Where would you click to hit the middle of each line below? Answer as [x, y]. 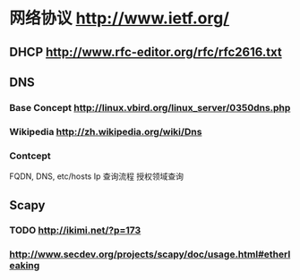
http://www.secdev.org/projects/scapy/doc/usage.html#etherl [150, 254]
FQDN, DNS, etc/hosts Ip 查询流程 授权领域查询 [96, 176]
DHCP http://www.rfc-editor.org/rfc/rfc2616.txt [146, 51]
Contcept [30, 156]
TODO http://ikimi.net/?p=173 [75, 231]
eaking [25, 266]
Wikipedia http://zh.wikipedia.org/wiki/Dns [106, 132]
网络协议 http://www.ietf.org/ [120, 18]
